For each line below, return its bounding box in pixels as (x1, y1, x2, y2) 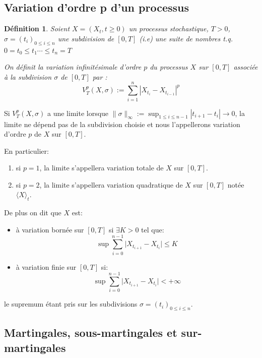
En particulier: (4, 145, 49, 156)
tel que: (141, 224, 164, 234)
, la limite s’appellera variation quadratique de (39, 179, 183, 190)
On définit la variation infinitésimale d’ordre (4, 62, 142, 72)
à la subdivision (4, 71, 52, 82)
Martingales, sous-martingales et (4, 325, 177, 340)
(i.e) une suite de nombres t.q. (139, 33, 233, 43)
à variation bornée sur (16, 224, 84, 234)
